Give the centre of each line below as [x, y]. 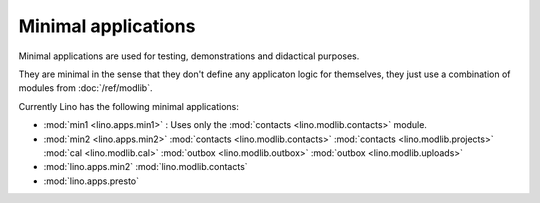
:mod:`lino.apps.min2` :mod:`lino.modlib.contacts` [146, 167]
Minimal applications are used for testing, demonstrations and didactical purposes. [189, 56]
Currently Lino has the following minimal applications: [128, 106]
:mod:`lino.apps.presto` [91, 181]
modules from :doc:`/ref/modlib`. [85, 88]
